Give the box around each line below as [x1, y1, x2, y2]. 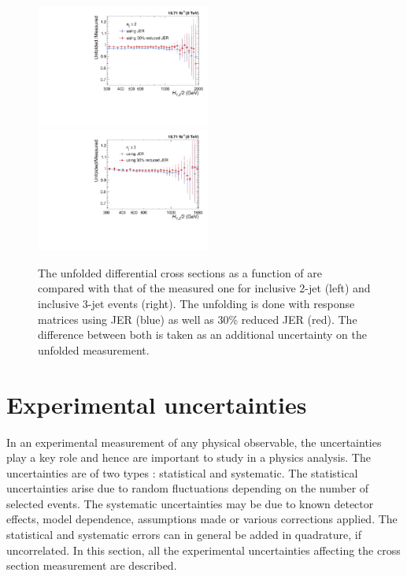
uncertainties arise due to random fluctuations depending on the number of [6, 480, 369, 496]
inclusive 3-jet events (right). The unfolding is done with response [38, 295, 355, 311]
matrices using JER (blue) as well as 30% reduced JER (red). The [38, 310, 357, 327]
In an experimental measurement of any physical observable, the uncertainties [6, 433, 382, 450]
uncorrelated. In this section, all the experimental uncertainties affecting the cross [6, 541, 401, 558]
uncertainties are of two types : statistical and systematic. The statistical [6, 464, 358, 481]
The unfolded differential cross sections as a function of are [38, 264, 322, 281]
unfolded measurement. [38, 341, 150, 358]
